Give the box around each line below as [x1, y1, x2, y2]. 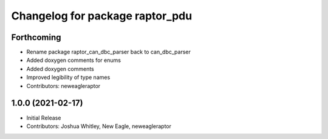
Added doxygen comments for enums [26, 56, 121, 64]
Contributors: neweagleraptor [26, 82, 101, 89]
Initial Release [26, 114, 61, 121]
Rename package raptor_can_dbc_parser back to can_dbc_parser [26, 49, 191, 56]
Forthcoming [11, 32, 61, 42]
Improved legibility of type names [26, 73, 111, 81]
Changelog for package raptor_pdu [11, 9, 193, 22]
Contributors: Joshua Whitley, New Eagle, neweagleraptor [26, 122, 172, 130]
